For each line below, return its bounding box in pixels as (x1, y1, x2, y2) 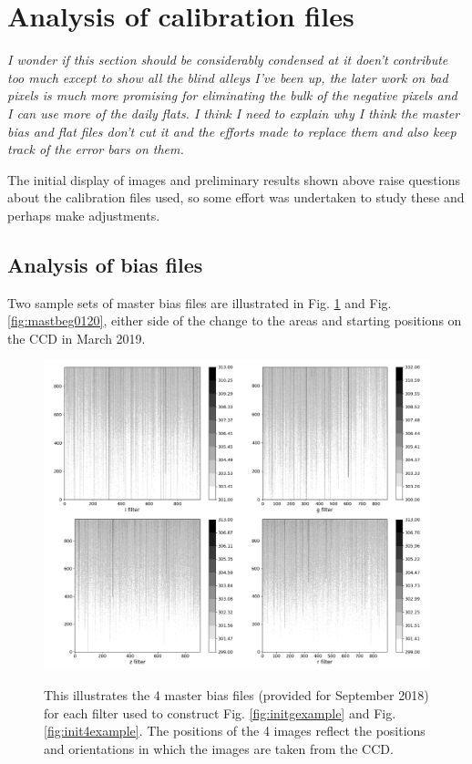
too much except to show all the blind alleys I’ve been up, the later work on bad (7, 67, 448, 87)
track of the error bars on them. (7, 139, 184, 159)
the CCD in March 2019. (7, 328, 146, 347)
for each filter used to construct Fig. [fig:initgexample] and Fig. (44, 703, 396, 722)
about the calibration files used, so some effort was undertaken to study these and (7, 188, 465, 207)
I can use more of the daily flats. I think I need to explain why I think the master (7, 103, 460, 122)
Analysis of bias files (7, 250, 203, 278)
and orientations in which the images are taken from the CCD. (44, 738, 394, 758)
